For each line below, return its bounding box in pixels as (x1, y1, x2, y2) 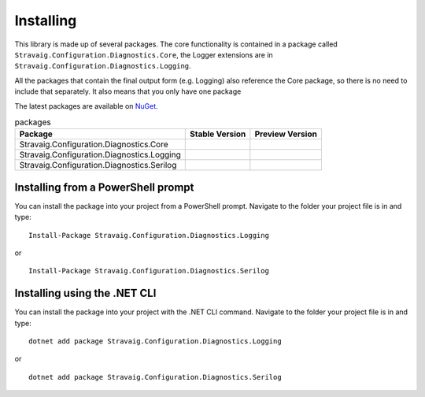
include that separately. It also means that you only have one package (14, 87, 242, 96)
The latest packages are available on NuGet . (14, 101, 159, 110)
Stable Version (189, 128, 246, 139)
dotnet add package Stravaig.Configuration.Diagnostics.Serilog (28, 373, 283, 381)
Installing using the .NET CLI (14, 287, 157, 300)
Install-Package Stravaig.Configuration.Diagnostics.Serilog (28, 266, 269, 276)
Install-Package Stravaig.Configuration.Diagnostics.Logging (28, 231, 269, 239)
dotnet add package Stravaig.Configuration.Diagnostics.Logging (28, 337, 283, 346)
